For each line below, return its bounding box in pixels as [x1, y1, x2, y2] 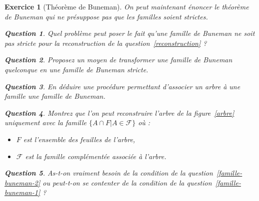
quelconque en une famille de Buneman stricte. [4, 64, 148, 74]
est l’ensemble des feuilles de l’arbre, [23, 134, 135, 144]
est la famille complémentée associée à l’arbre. [25, 151, 166, 161]
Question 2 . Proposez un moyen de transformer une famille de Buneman [4, 54, 232, 65]
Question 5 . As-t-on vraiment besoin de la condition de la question [4, 168, 213, 178]
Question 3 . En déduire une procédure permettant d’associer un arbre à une [4, 81, 240, 91]
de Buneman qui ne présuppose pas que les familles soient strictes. [4, 11, 208, 21]
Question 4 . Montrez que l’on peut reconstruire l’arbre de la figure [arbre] [4, 107, 234, 118]
